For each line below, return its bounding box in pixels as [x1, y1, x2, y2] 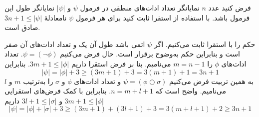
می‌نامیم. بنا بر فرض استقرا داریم [71, 58, 171, 68]
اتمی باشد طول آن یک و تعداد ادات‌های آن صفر [4, 38, 145, 49]
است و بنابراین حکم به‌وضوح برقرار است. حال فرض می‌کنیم [60, 48, 240, 59]
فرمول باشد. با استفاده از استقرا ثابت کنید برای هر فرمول [75, 12, 250, 22]
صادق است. [4, 22, 40, 32]
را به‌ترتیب [23, 75, 53, 86]
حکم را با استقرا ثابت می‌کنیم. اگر [154, 38, 256, 49]
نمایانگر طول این [4, 2, 55, 12]
